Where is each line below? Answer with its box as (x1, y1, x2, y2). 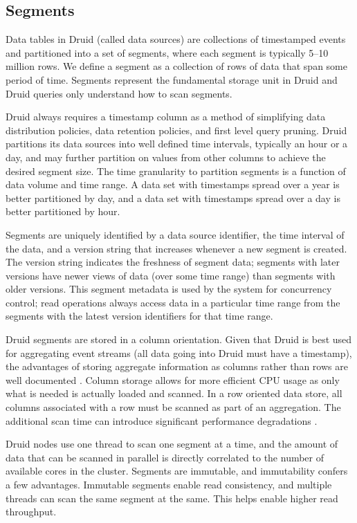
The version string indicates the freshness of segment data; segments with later (6, 255, 340, 269)
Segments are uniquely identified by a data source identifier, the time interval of (6, 227, 345, 241)
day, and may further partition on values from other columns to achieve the (6, 149, 326, 164)
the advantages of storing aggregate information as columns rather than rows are (6, 359, 348, 374)
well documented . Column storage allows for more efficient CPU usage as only (6, 372, 340, 387)
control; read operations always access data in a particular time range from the (6, 295, 340, 309)
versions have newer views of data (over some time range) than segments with (6, 268, 336, 282)
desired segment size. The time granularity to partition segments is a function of (6, 163, 346, 178)
